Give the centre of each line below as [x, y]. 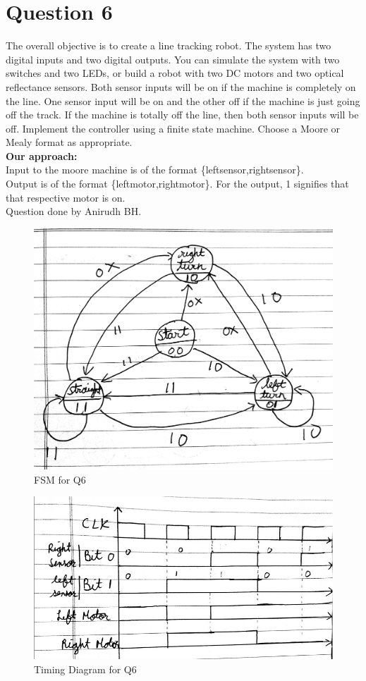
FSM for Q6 [60, 479]
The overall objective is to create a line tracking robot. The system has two [169, 45]
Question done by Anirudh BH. [74, 211]
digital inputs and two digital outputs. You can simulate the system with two [173, 59]
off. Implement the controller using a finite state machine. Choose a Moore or [173, 128]
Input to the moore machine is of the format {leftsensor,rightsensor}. [155, 170]
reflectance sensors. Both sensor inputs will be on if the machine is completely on [181, 86]
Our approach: [42, 155]
